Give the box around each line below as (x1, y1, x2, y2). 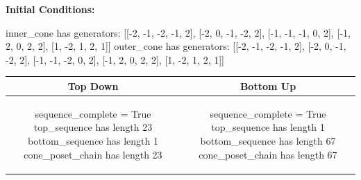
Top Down (67, 78, 119, 93)
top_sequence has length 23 (33, 120, 153, 134)
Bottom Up (240, 78, 296, 93)
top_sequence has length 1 (211, 120, 325, 134)
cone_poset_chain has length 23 (24, 147, 162, 161)
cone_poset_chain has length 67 (199, 147, 337, 161)
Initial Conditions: (6, 2, 95, 16)
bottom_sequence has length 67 (200, 133, 336, 147)
